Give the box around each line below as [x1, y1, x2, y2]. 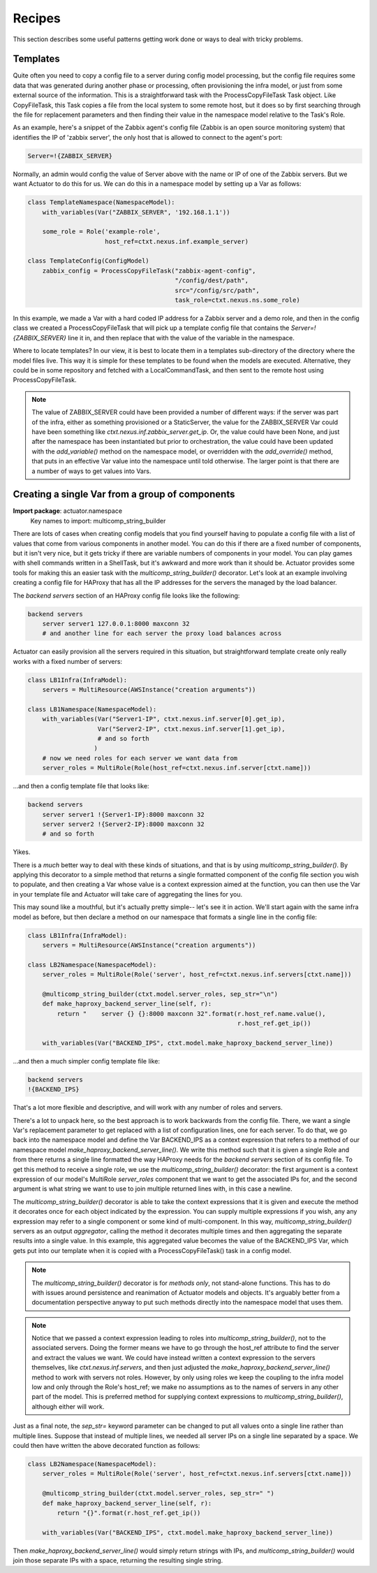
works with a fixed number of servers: [13, 657, 122, 665]
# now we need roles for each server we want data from [42, 754, 238, 762]
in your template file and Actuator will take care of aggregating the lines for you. [13, 890, 243, 898]
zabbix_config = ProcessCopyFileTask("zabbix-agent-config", [42, 266, 256, 275]
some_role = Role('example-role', [42, 228, 161, 235]
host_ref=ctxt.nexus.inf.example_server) [105, 238, 249, 245]
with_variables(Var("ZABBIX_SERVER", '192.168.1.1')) [42, 208, 230, 216]
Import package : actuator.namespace [13, 507, 122, 515]
